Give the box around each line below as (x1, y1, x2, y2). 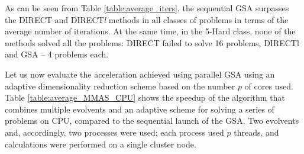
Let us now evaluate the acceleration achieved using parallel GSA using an (5, 68, 275, 80)
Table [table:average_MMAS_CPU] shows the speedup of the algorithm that (5, 91, 285, 104)
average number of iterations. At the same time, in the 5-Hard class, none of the (5, 25, 296, 37)
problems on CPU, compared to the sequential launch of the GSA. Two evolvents (5, 114, 299, 127)
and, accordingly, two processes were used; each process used (5, 126, 224, 138)
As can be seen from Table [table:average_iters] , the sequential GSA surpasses (5, 2, 289, 14)
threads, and (234, 126, 279, 138)
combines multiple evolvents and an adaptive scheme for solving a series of (5, 102, 274, 115)
